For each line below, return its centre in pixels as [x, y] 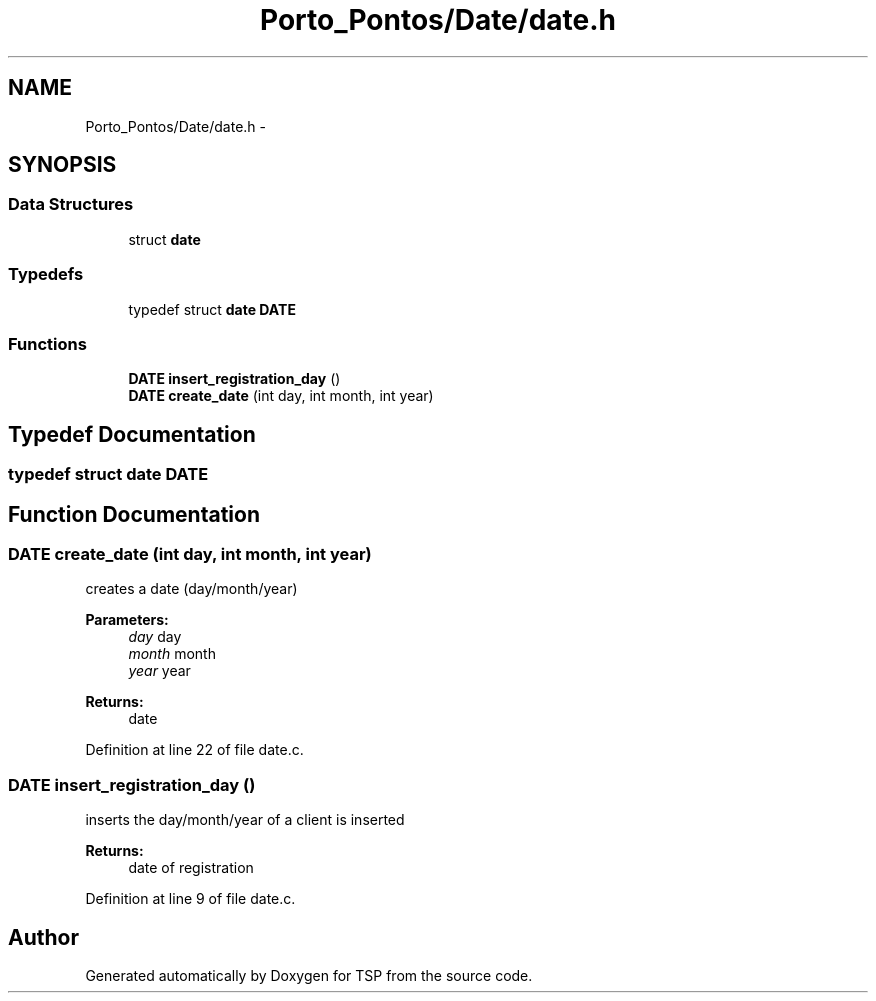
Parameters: [127, 620]
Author [43, 937]
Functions [47, 343]
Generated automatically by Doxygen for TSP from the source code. [309, 975]
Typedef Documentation [132, 434]
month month [172, 654]
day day [155, 637]
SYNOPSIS [62, 165]
